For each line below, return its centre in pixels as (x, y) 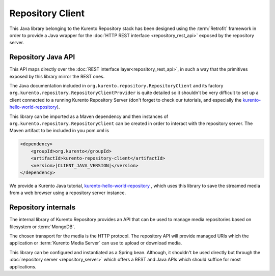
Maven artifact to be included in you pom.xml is (59, 131)
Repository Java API (42, 57)
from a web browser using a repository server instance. (68, 193)
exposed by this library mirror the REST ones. (57, 76)
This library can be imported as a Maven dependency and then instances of (89, 116)
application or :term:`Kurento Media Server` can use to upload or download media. (96, 243)
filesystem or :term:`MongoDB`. (43, 227)
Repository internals (43, 208)
